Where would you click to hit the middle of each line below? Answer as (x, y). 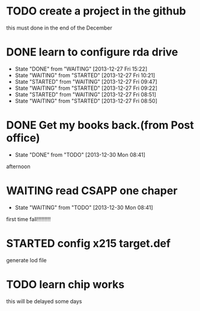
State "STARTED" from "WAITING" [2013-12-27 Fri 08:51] (85, 94)
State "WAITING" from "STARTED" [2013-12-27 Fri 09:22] (86, 88)
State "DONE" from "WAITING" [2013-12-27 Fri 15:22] (81, 69)
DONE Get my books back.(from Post (100, 125)
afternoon (18, 166)
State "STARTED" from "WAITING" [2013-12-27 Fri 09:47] (86, 81)
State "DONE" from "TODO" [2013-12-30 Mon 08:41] (80, 154)
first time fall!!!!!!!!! (29, 219)
